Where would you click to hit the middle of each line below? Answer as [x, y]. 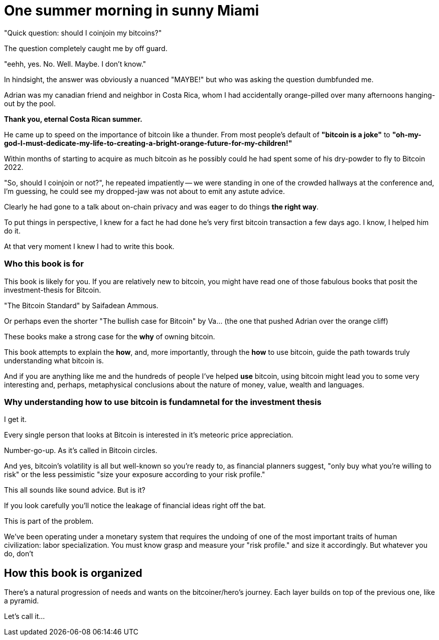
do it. [12, 231]
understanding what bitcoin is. [54, 360]
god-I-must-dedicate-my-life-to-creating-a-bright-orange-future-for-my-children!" [148, 143]
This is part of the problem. [49, 521]
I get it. [15, 419]
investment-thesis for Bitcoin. [53, 290]
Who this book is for [44, 264]
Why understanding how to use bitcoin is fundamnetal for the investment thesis [163, 402]
